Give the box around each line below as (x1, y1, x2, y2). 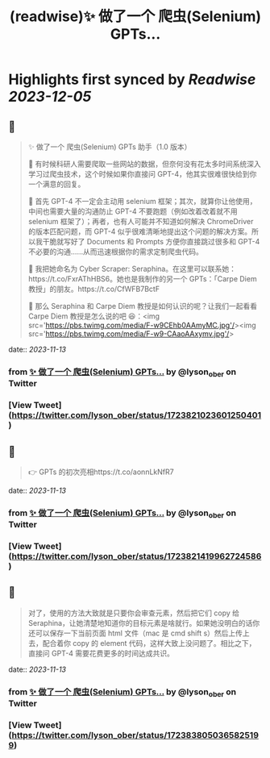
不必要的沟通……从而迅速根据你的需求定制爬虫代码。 (27, 247, 203, 256)
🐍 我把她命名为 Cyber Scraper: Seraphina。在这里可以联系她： (27, 264, 236, 273)
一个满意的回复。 (27, 179, 85, 189)
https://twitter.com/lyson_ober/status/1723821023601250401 (11, 410, 262, 421)
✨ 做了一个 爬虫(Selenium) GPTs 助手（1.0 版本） (27, 142, 192, 152)
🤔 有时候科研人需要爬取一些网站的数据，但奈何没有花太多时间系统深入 (27, 159, 261, 169)
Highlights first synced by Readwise (8, 70, 256, 89)
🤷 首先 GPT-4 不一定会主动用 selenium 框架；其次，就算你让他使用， (27, 197, 257, 206)
